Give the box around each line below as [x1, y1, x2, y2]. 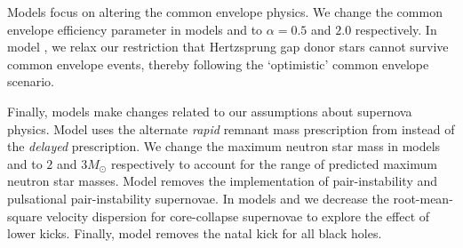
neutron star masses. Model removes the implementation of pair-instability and [7, 172, 438, 190]
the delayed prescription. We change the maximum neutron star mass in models [7, 137, 441, 156]
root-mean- [393, 188, 453, 207]
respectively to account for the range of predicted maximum [110, 154, 437, 172]
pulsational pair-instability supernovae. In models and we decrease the [7, 188, 389, 207]
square [7, 206, 43, 225]
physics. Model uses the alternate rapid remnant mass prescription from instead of [7, 119, 455, 138]
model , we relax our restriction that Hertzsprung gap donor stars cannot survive [7, 37, 449, 56]
